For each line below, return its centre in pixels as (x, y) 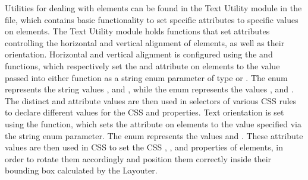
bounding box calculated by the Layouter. (81, 170)
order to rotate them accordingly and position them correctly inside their (138, 158)
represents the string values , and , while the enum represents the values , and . (149, 89)
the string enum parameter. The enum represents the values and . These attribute (154, 135)
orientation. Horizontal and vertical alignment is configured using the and (139, 54)
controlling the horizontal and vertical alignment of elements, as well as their (145, 42)
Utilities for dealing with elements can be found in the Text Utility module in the (153, 8)
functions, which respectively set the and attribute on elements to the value (142, 65)
